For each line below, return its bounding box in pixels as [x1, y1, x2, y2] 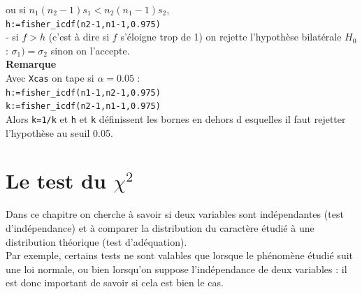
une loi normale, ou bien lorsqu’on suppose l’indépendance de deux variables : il [6, 261, 347, 276]
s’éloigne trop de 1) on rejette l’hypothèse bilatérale [120, 29, 342, 44]
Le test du [6, 166, 106, 195]
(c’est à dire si [48, 29, 110, 44]
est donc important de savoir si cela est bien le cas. [6, 275, 224, 290]
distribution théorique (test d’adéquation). [6, 234, 187, 249]
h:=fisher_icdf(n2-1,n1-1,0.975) [6, 19, 161, 29]
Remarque [6, 57, 57, 71]
